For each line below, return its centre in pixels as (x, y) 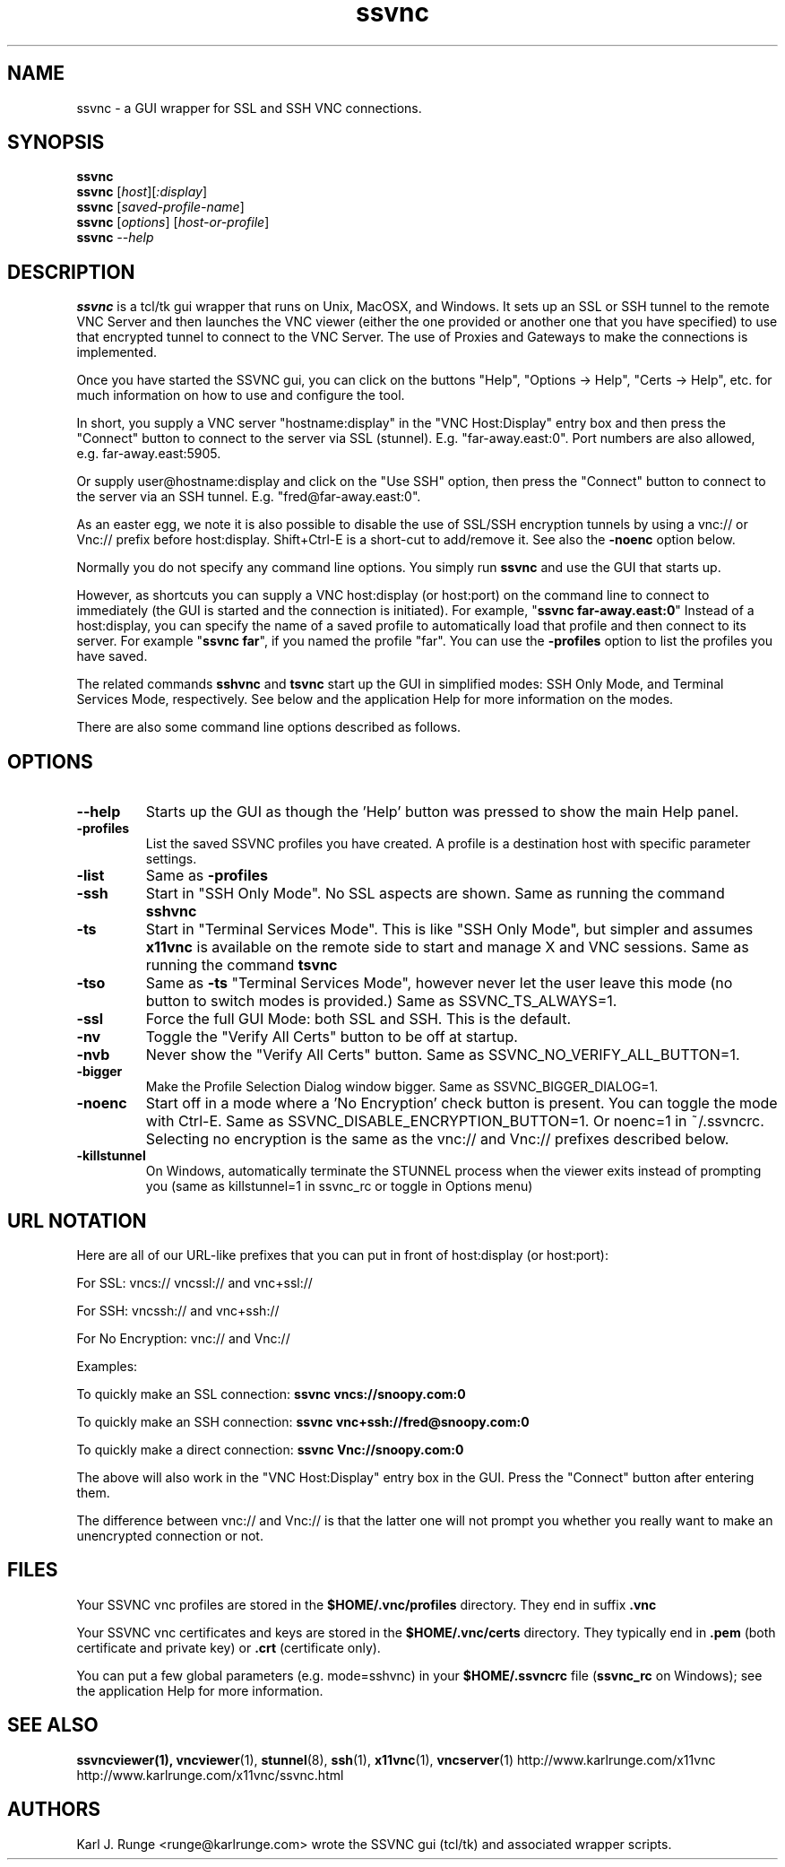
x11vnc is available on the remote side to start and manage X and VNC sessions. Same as (447, 947)
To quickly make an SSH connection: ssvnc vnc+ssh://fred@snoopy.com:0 (303, 1421)
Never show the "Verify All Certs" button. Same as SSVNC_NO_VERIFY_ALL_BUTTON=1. (443, 1055)
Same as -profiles (207, 876)
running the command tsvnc (242, 965)
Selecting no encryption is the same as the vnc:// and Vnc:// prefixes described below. (437, 1139)
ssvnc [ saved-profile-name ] (160, 207)
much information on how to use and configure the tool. (241, 395)
